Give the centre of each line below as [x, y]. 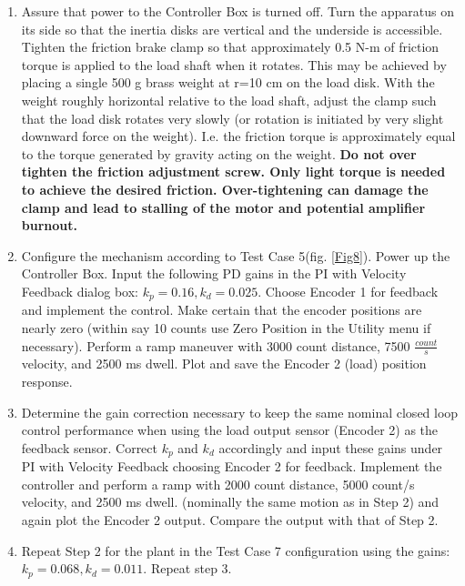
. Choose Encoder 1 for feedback [348, 291]
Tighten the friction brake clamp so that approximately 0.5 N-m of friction [230, 47]
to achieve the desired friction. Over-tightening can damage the [225, 189]
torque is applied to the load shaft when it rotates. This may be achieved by [234, 64]
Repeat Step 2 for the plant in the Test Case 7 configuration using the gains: [236, 550]
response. [47, 381]
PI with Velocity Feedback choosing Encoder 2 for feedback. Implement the [232, 466]
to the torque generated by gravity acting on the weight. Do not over [219, 153]
